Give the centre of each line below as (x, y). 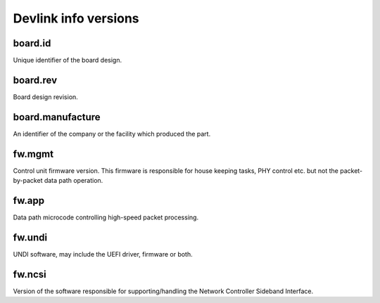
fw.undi (30, 237)
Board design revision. (46, 97)
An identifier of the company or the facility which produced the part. (112, 134)
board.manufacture (57, 117)
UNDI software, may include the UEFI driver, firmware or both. (103, 254)
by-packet (28, 181)
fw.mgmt (33, 154)
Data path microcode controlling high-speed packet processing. (106, 217)
